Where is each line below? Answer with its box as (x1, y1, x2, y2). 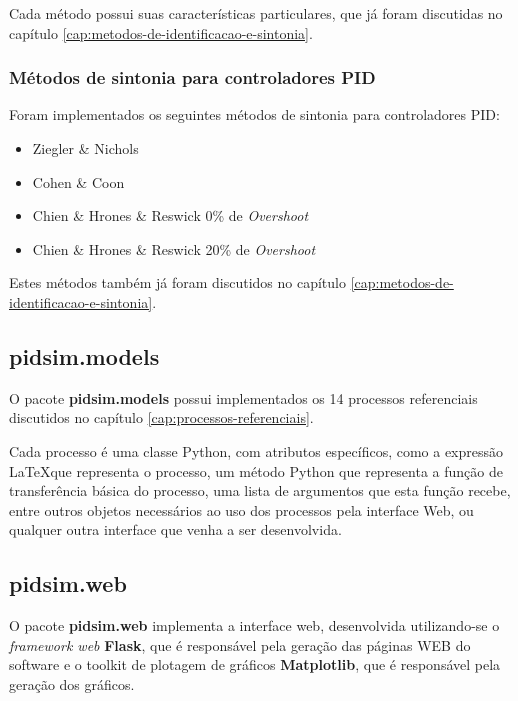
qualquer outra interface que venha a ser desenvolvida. (9, 519, 342, 540)
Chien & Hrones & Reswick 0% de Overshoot (32, 205, 309, 226)
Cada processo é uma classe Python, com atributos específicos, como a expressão (9, 440, 504, 461)
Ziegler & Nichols (32, 138, 139, 158)
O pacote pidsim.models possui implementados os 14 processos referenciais (9, 387, 478, 408)
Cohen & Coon (32, 171, 125, 192)
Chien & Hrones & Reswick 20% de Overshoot (32, 238, 316, 259)
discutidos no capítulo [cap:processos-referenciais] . (9, 407, 314, 428)
